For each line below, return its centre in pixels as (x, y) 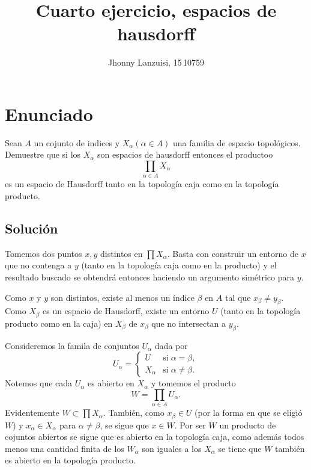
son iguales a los (172, 448)
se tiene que (240, 448)
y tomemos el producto (193, 383)
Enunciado (49, 113)
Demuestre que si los (43, 154)
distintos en (122, 253)
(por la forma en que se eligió (249, 413)
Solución (32, 228)
